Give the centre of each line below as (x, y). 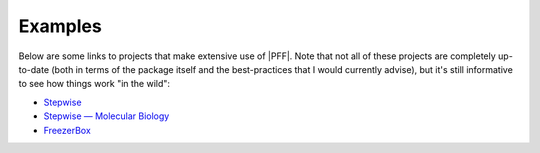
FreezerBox (67, 130)
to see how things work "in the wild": (94, 84)
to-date (34, 69)
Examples (60, 26)
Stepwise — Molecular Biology (106, 116)
